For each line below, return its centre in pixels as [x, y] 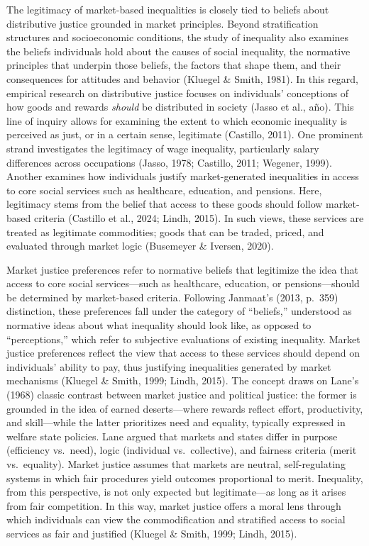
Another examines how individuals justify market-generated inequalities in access [183, 176]
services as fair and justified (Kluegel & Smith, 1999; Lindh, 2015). [152, 533]
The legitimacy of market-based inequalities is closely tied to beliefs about [168, 9]
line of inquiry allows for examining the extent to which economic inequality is [177, 120]
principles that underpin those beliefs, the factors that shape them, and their [174, 65]
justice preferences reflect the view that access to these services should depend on [183, 353]
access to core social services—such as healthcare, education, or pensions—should [183, 283]
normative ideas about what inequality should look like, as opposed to [159, 325]
